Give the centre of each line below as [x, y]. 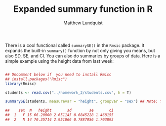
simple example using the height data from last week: [59, 61]
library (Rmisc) [21, 84]
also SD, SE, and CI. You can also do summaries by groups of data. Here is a [83, 56]
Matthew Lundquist [83, 23]
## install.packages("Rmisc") [36, 79]
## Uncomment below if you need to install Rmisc [58, 74]
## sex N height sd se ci [59, 110]
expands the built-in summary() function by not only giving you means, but [80, 50]
